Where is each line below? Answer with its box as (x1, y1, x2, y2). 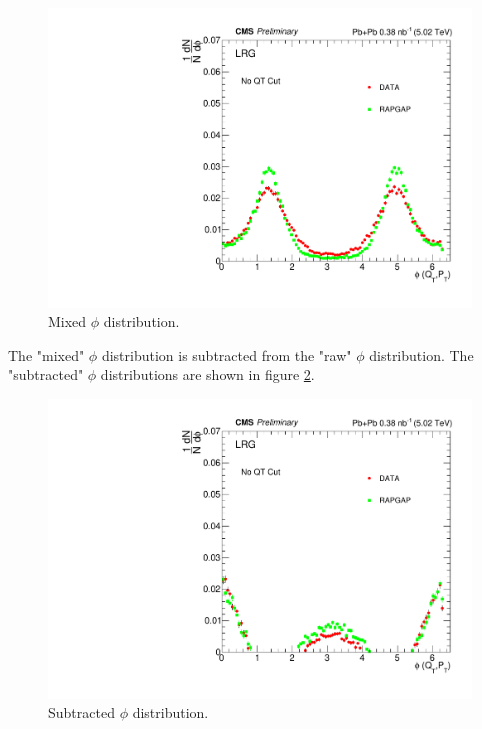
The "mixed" (8, 344, 85, 365)
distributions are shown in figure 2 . (100, 364, 315, 385)
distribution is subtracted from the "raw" (101, 344, 352, 365)
